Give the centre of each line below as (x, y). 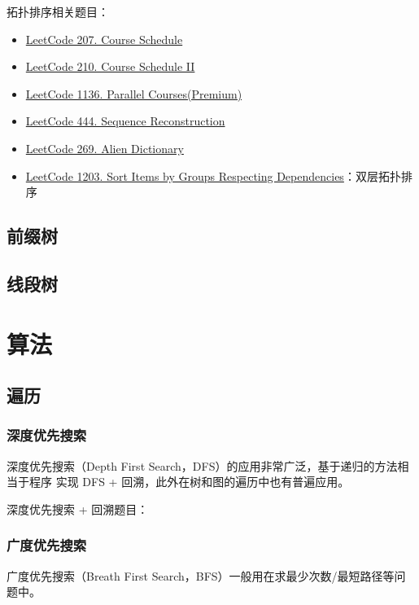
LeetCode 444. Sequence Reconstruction (125, 121)
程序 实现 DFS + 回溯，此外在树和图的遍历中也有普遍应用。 (189, 482)
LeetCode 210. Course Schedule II (110, 66)
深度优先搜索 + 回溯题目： (78, 509)
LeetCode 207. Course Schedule (104, 39)
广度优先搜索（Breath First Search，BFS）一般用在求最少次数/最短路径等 (201, 575)
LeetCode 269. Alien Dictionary (105, 148)
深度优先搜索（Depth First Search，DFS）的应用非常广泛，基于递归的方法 (202, 465)
